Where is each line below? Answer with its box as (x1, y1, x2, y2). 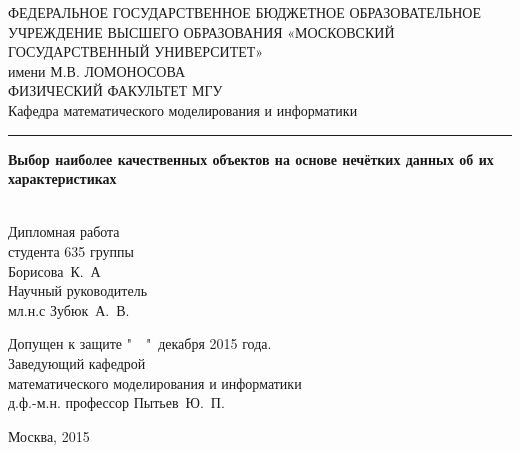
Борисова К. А (8, 260, 101, 281)
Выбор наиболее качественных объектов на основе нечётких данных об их (8, 148, 494, 169)
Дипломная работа (8, 221, 120, 242)
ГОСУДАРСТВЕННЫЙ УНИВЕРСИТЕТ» (8, 41, 264, 62)
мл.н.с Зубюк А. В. (8, 299, 130, 320)
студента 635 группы (8, 240, 134, 261)
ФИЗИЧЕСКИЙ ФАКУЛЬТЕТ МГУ (8, 80, 223, 101)
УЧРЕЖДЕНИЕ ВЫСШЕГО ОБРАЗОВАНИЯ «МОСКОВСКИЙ (8, 21, 395, 42)
